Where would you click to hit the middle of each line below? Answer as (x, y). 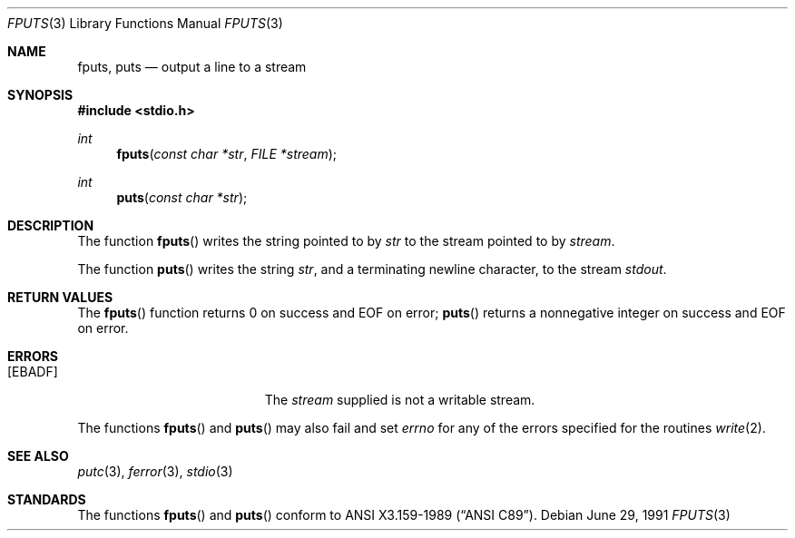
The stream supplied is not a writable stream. (400, 400)
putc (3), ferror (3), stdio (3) (155, 471)
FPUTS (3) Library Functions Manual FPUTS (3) (145, 23)
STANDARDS (47, 499)
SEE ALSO (38, 456)
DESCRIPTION (51, 225)
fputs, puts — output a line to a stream (192, 67)
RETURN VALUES (60, 297)
